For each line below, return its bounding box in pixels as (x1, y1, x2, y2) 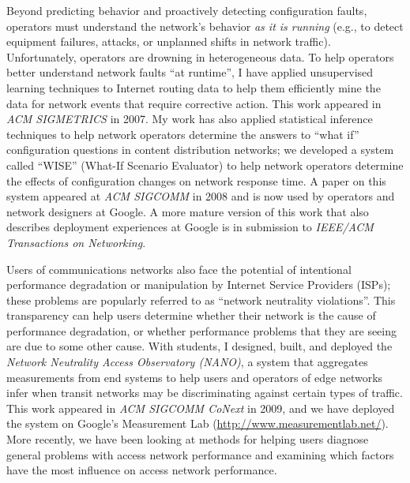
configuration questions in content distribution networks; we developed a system (6, 141, 394, 158)
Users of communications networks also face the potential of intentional (6, 260, 352, 277)
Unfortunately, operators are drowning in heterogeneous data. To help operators (6, 48, 394, 65)
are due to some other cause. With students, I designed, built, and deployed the (6, 338, 393, 354)
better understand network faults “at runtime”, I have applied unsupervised (6, 64, 374, 80)
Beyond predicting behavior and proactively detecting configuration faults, (6, 2, 367, 18)
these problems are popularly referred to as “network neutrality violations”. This (6, 291, 396, 308)
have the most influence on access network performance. (6, 462, 277, 478)
